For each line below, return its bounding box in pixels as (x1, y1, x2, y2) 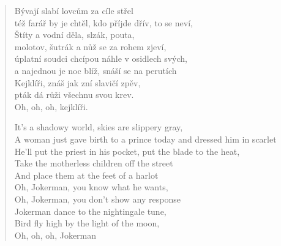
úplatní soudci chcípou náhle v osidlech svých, (14, 52, 187, 65)
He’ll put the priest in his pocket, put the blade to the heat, (14, 144, 240, 157)
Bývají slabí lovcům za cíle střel (14, 4, 133, 17)
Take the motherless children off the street (14, 157, 173, 170)
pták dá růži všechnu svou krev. (14, 88, 134, 101)
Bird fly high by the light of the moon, (14, 217, 160, 229)
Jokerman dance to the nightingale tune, (14, 204, 167, 217)
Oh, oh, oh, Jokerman (14, 228, 97, 241)
